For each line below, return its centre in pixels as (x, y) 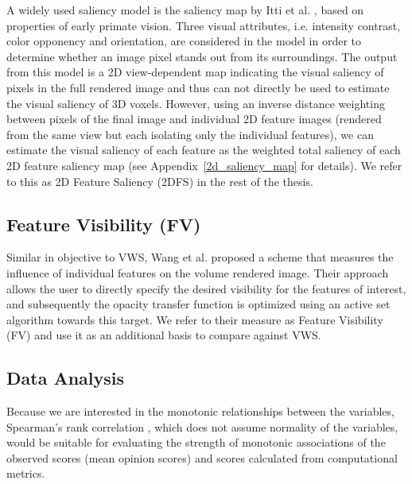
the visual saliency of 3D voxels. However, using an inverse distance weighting (196, 103)
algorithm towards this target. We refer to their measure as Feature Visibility (195, 319)
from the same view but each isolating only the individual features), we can (190, 134)
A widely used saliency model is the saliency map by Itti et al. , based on (185, 10)
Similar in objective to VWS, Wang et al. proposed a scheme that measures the (200, 257)
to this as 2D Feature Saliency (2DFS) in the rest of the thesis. (160, 181)
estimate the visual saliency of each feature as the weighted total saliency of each (204, 150)
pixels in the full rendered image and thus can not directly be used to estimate (198, 87)
